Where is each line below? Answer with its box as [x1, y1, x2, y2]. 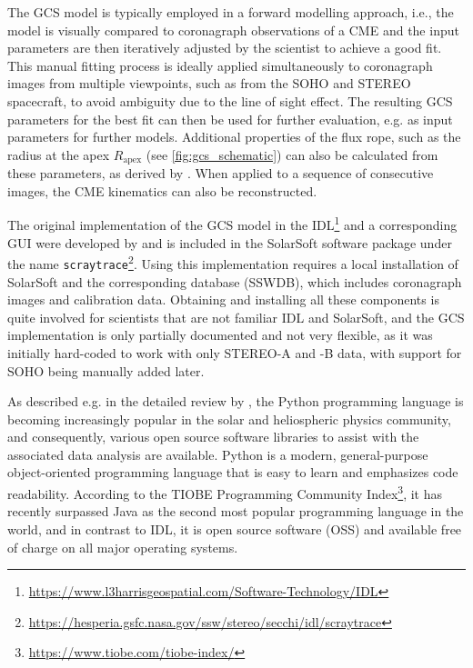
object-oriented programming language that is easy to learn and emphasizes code [7, 463, 458, 482]
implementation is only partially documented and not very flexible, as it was [7, 325, 433, 344]
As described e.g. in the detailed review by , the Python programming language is [7, 392, 464, 411]
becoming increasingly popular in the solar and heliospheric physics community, [7, 409, 451, 428]
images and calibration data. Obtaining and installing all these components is [7, 290, 439, 309]
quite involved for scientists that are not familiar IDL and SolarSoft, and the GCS [7, 307, 465, 326]
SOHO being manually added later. [7, 361, 205, 380]
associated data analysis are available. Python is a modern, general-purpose [7, 444, 428, 464]
